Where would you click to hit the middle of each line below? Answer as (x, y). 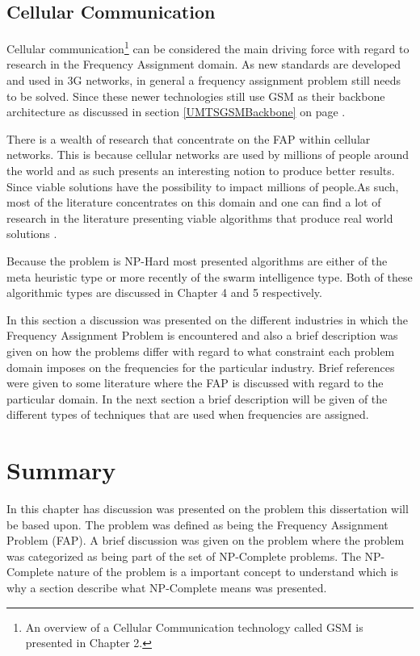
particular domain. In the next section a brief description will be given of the (197, 398)
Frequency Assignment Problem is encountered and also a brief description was (202, 335)
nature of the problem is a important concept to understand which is (227, 572)
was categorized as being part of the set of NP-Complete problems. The (184, 556)
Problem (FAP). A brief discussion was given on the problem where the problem (206, 540)
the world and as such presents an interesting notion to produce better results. (201, 171)
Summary (61, 470)
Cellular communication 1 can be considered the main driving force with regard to (208, 47)
